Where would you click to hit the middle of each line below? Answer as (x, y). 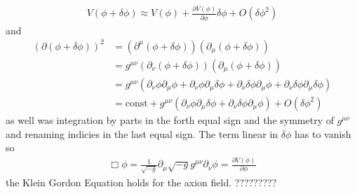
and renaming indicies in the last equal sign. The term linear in (142, 133)
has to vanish (323, 133)
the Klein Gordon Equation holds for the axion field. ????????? (141, 182)
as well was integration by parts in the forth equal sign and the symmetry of (170, 119)
